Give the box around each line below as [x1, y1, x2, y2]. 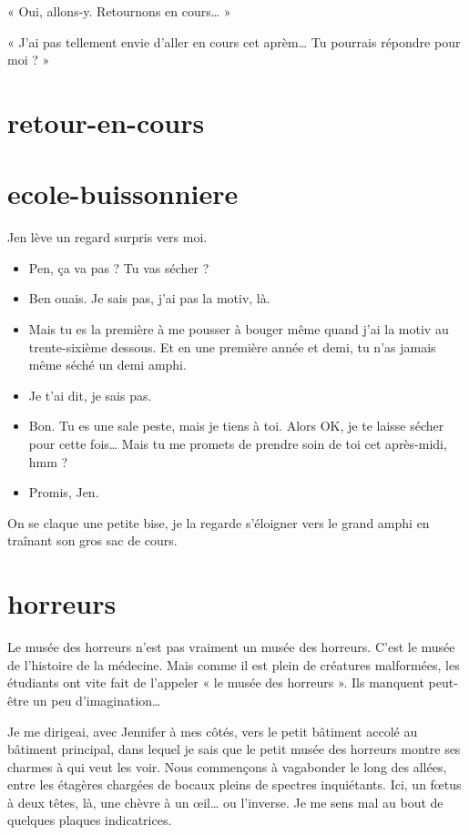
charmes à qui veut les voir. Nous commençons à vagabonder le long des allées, [7, 757, 447, 776]
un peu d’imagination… [33, 690, 161, 709]
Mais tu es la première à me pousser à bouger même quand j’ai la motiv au [28, 320, 449, 339]
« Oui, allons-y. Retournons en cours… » [7, 2, 231, 20]
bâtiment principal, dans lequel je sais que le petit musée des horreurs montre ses [7, 739, 461, 759]
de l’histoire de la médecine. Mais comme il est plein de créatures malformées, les [7, 655, 460, 674]
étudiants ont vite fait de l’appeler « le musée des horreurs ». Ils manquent [7, 673, 424, 692]
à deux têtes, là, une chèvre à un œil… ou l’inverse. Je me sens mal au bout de [7, 792, 444, 811]
